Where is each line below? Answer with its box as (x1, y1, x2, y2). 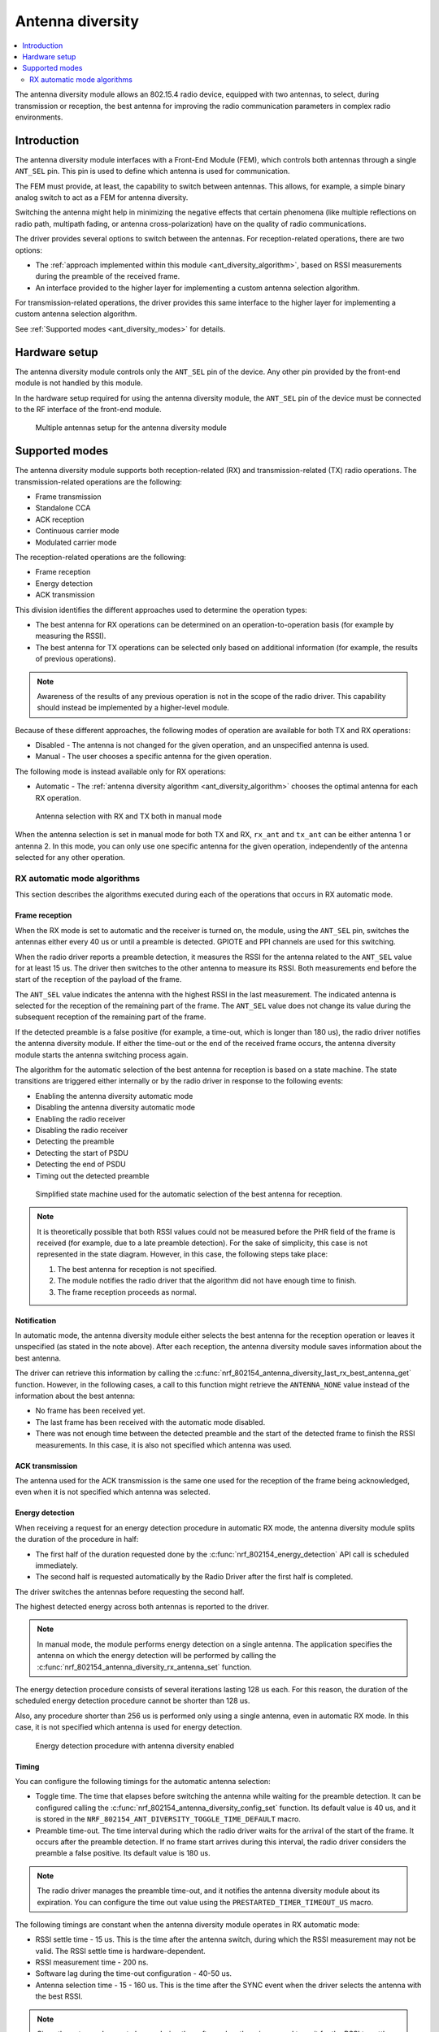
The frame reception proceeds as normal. (57, 1287, 197, 1296)
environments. (15, 112, 63, 122)
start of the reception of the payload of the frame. (15, 975, 182, 984)
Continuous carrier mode (35, 526, 120, 536)
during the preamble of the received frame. (35, 271, 180, 281)
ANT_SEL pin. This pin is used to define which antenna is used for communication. (15, 167, 290, 176)
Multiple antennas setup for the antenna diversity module (35, 423, 227, 432)
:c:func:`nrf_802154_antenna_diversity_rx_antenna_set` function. (37, 1662, 252, 1672)
